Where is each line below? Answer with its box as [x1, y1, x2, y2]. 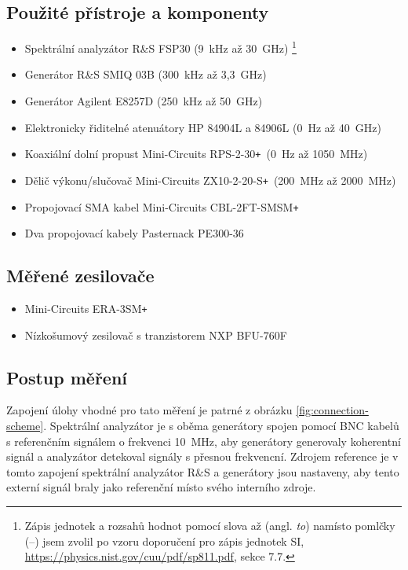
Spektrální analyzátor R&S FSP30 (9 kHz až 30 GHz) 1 [24, 38, 297, 56]
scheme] [6, 417, 44, 434]
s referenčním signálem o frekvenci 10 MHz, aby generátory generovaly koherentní [6, 432, 401, 449]
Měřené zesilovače [6, 263, 155, 288]
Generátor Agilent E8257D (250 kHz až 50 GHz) [24, 93, 263, 109]
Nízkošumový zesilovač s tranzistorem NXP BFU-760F [24, 326, 287, 343]
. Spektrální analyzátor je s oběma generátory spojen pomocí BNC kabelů [43, 417, 399, 434]
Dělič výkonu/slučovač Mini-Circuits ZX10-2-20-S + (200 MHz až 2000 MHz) [24, 171, 396, 188]
